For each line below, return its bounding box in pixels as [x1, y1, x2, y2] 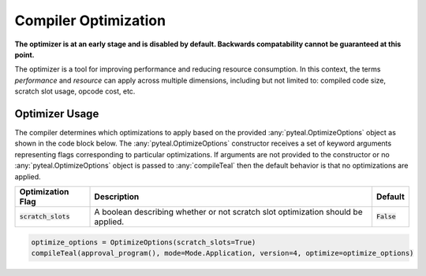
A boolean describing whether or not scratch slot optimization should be [94, 206, 363, 217]
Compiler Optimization [14, 12, 166, 29]
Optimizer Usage [14, 107, 99, 120]
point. [14, 50, 35, 59]
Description [94, 191, 140, 202]
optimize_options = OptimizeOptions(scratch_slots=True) [31, 237, 256, 247]
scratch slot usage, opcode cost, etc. [14, 86, 136, 96]
